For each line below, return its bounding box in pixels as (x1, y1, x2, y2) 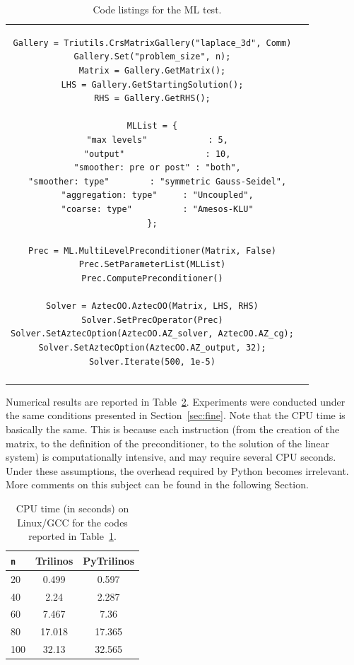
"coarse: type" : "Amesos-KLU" (61, 204, 254, 214)
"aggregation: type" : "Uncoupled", (61, 190, 254, 201)
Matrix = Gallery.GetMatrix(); (78, 66, 226, 76)
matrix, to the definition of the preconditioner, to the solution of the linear (6, 435, 330, 450)
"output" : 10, (83, 148, 231, 159)
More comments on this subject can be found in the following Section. (6, 477, 309, 492)
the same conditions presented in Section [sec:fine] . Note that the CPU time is (6, 408, 346, 423)
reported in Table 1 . (28, 529, 117, 543)
